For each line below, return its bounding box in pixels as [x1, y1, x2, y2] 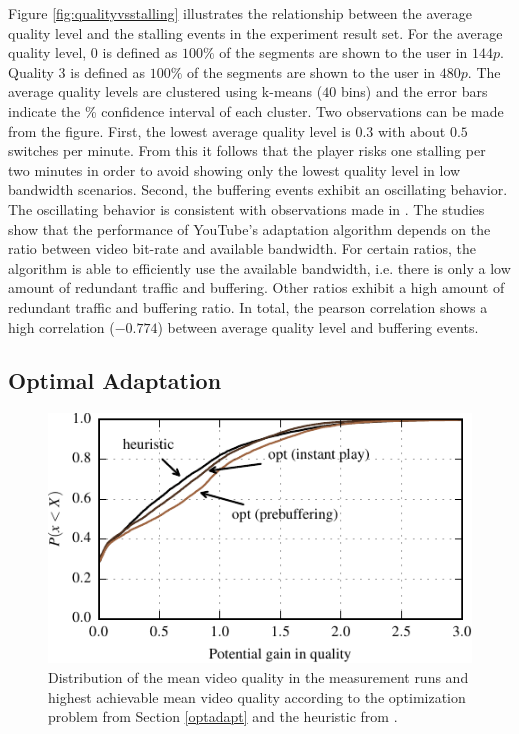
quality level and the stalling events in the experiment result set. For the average [8, 22, 503, 43]
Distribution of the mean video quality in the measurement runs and [48, 666, 469, 687]
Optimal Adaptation [8, 365, 222, 396]
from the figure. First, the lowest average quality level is [8, 120, 351, 141]
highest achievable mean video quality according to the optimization [48, 686, 466, 707]
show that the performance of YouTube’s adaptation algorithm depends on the [8, 218, 491, 239]
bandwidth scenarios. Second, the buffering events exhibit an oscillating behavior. [8, 179, 508, 200]
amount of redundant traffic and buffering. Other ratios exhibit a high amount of [8, 277, 505, 298]
